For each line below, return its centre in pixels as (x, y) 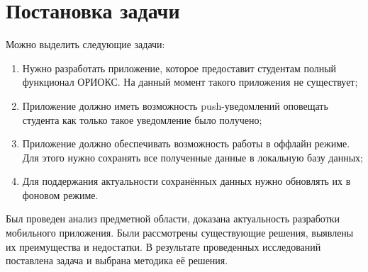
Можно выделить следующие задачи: (85, 44)
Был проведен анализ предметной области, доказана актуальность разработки (173, 219)
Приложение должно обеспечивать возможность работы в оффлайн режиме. (186, 143)
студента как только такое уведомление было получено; (142, 119)
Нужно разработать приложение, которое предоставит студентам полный (179, 68)
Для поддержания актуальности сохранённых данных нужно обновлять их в (186, 181)
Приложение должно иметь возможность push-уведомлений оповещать (175, 105)
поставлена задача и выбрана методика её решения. (117, 260)
